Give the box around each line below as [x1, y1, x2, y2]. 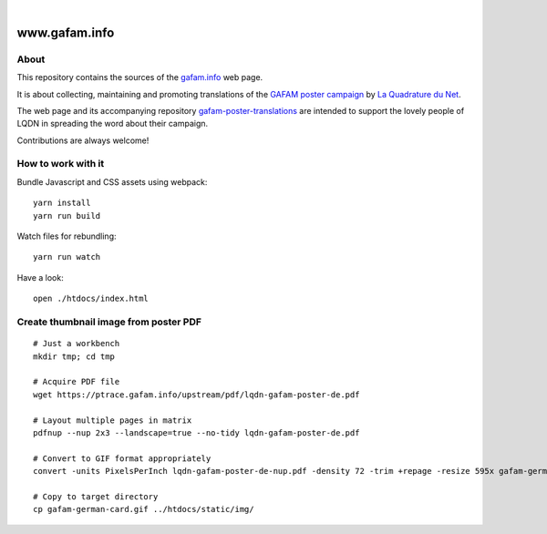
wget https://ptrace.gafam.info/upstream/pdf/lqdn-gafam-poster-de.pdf [33, 389, 360, 400]
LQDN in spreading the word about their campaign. [16, 118, 209, 129]
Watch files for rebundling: [16, 231, 117, 241]
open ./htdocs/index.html [33, 293, 150, 304]
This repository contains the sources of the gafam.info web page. [16, 72, 263, 83]
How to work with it [16, 158, 105, 170]
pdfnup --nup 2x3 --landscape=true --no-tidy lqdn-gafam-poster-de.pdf [33, 427, 360, 437]
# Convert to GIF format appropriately [33, 453, 212, 464]
